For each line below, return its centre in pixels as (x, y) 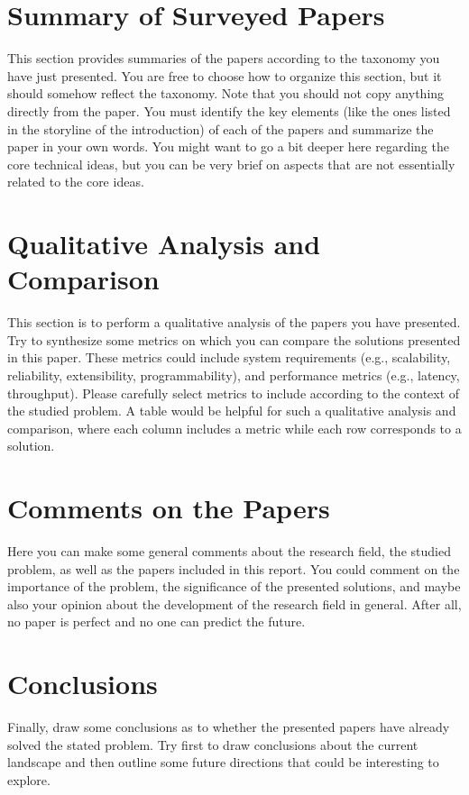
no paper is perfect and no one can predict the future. (156, 621)
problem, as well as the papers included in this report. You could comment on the (234, 568)
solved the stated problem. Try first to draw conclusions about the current (213, 744)
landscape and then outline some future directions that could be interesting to (223, 762)
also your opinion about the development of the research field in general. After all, (234, 603)
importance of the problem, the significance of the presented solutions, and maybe (234, 586)
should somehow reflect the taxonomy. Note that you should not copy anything (226, 93)
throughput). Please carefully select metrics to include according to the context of (234, 393)
